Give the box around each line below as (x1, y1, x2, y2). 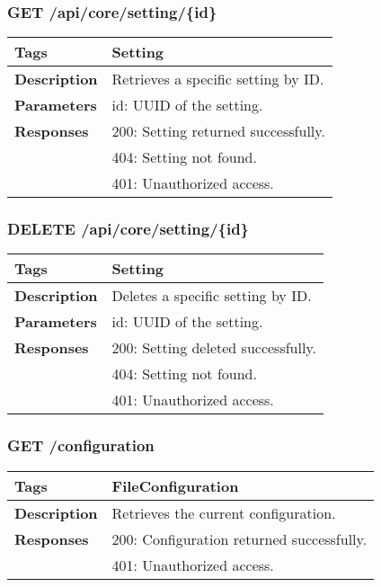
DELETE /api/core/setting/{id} (7, 218, 250, 240)
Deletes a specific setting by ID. (111, 285, 312, 307)
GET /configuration (7, 434, 155, 457)
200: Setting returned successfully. (111, 120, 325, 142)
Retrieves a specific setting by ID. (111, 68, 324, 90)
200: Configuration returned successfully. (111, 528, 368, 549)
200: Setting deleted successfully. (111, 337, 316, 359)
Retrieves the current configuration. (111, 502, 336, 523)
